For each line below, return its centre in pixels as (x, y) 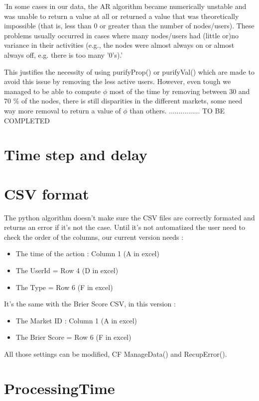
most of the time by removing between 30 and (180, 91)
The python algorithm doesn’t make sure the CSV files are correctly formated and (129, 217)
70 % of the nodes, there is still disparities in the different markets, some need (123, 101)
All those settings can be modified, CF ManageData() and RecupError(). (116, 353)
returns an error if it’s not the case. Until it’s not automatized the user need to (125, 227)
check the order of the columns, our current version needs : (94, 237)
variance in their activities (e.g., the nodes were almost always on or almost (119, 45)
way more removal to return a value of (63, 110)
